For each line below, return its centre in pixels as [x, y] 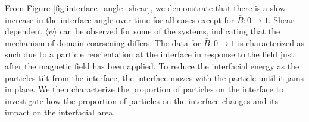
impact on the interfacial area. [60, 112]
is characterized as [271, 42]
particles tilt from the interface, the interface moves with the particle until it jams [154, 77]
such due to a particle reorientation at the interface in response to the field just [149, 54]
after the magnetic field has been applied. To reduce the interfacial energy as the [152, 65]
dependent [24, 31]
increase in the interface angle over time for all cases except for [120, 19]
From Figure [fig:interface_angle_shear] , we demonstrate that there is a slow [145, 8]
